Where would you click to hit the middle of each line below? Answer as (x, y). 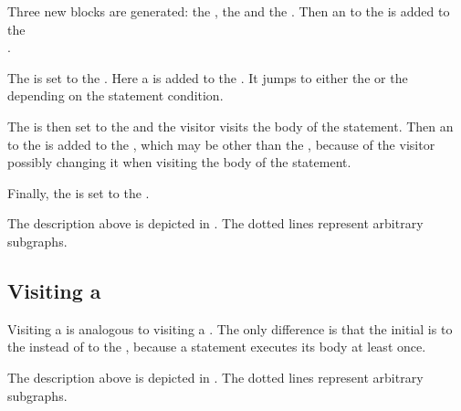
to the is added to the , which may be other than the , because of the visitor (221, 144)
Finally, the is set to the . (79, 192)
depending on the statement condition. (115, 95)
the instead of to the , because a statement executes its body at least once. (217, 347)
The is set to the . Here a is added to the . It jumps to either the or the (208, 77)
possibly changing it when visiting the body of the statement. (179, 162)
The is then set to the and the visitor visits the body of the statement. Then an (230, 126)
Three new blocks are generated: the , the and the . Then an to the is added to (229, 11)
